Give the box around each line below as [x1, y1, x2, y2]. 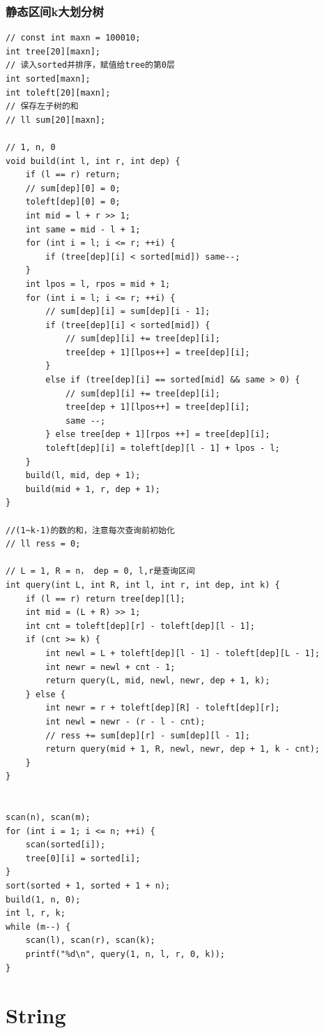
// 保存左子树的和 [6, 101, 79, 112]
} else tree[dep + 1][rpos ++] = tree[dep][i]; [45, 429, 270, 440]
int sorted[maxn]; [6, 74, 91, 84]
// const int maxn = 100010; [6, 33, 141, 43]
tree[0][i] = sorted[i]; [25, 853, 141, 863]
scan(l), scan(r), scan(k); [25, 935, 155, 946]
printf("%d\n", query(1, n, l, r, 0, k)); [25, 949, 225, 959]
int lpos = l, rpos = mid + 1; [25, 278, 171, 289]
